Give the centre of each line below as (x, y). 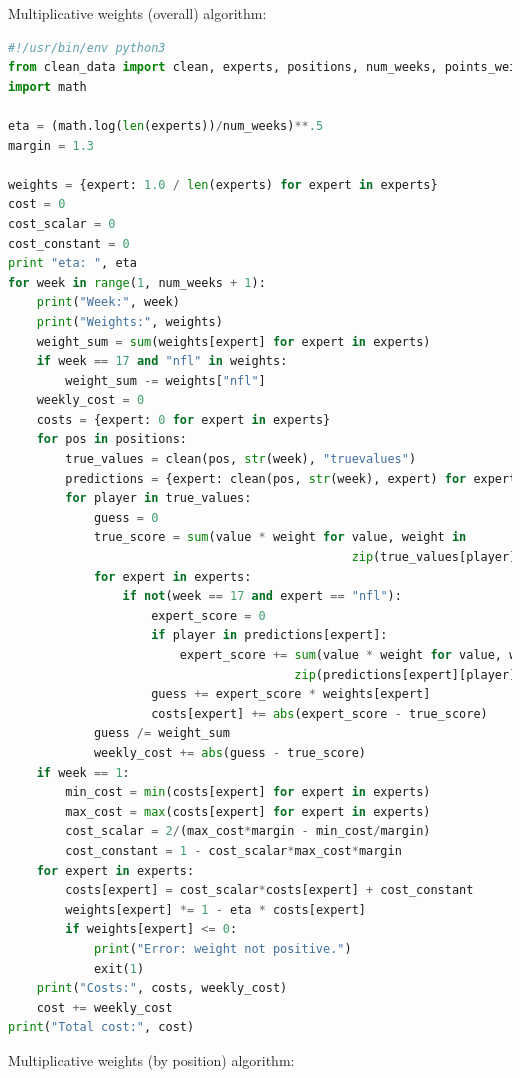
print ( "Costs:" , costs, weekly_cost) (162, 988)
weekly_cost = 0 (90, 400)
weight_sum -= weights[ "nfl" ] (165, 380)
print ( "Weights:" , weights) (129, 321)
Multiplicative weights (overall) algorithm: (137, 13)
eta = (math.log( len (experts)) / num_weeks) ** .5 (166, 125)
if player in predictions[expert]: (269, 635)
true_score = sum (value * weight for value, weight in (280, 537)
